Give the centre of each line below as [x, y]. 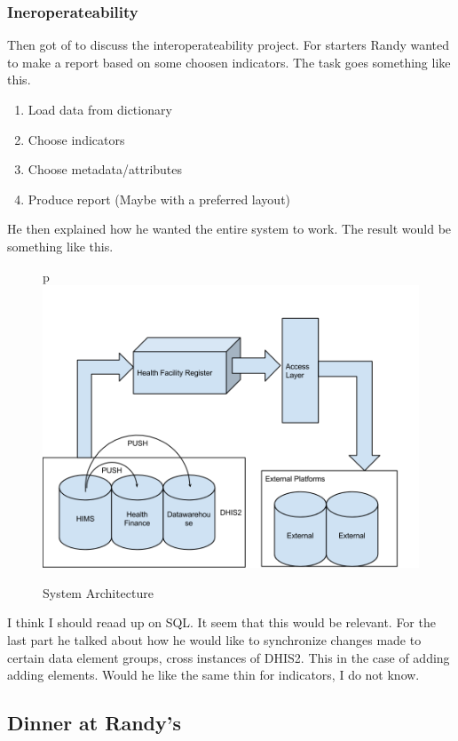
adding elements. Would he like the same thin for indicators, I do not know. [213, 675]
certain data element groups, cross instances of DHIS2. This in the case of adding [229, 657]
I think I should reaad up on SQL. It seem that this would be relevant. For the [221, 622]
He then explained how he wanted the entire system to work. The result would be [229, 229]
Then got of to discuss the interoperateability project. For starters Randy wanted [229, 45]
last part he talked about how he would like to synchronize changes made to [214, 639]
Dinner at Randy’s [94, 723]
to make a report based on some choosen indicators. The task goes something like [229, 62]
